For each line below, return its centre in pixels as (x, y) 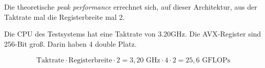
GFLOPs (216, 61)
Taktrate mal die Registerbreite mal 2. (65, 16)
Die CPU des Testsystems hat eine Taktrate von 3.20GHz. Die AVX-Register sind (133, 34)
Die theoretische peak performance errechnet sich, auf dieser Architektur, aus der (131, 7)
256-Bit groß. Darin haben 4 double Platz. (70, 43)
